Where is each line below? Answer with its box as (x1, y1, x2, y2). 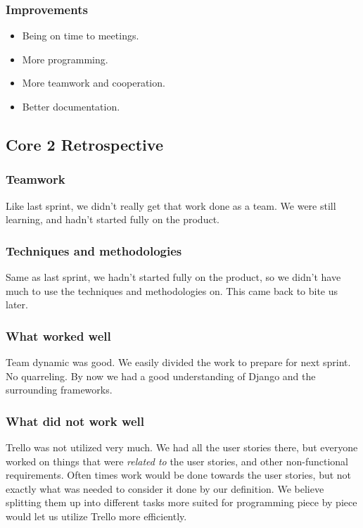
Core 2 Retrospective (6, 133, 163, 155)
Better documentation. (22, 99, 120, 113)
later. (6, 297, 28, 312)
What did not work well (6, 412, 145, 429)
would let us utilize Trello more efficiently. (6, 508, 187, 523)
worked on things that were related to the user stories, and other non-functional (6, 453, 348, 468)
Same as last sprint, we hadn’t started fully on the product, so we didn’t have (6, 270, 341, 284)
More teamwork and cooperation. (22, 75, 165, 90)
